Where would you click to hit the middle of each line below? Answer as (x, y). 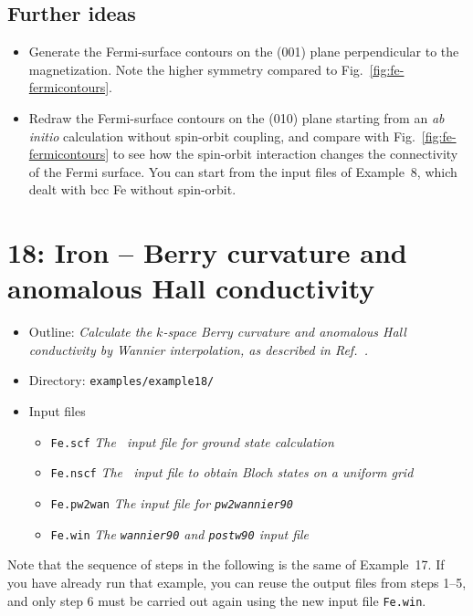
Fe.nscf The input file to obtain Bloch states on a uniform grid (232, 472)
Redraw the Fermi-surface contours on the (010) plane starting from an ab (236, 117)
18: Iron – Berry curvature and (207, 252)
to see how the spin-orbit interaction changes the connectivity (285, 154)
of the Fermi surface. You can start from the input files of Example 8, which (243, 171)
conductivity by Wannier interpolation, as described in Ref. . (198, 349)
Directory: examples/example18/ (121, 380)
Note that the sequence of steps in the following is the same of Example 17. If (226, 564)
